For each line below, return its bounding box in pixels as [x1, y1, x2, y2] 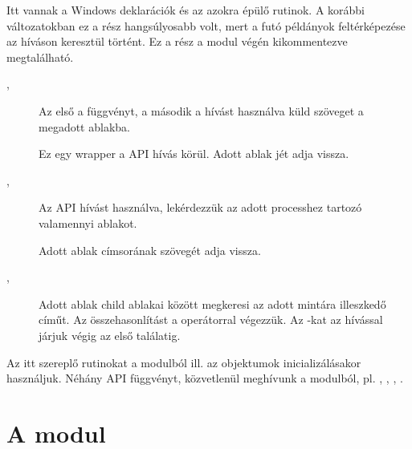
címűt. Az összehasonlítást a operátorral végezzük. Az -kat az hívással [39, 311, 383, 328]
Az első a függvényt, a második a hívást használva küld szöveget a [39, 102, 364, 119]
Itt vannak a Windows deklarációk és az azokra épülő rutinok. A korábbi [6, 2, 365, 18]
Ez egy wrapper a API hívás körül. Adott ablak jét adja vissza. [39, 145, 349, 162]
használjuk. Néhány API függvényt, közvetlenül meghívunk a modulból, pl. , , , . [6, 370, 403, 386]
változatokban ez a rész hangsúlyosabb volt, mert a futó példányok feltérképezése [6, 17, 406, 34]
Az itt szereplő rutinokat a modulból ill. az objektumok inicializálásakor [6, 354, 361, 370]
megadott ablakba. [39, 118, 130, 135]
